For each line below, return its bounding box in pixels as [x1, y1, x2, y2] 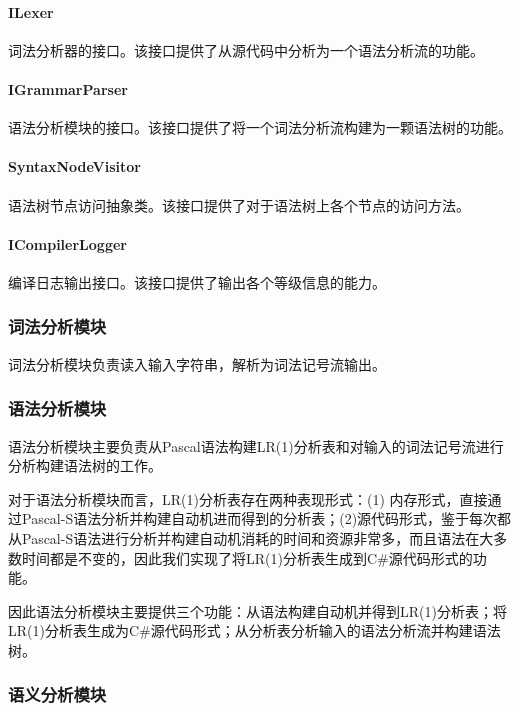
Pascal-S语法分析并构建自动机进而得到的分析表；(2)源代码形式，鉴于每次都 [21, 508, 512, 529]
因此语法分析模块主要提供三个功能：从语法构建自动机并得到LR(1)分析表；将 [8, 600, 507, 621]
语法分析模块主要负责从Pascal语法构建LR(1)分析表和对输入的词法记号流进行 [8, 435, 504, 456]
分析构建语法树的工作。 [8, 455, 162, 476]
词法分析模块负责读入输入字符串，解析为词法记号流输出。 [8, 353, 386, 374]
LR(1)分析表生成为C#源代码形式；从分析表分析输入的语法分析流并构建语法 [8, 620, 501, 641]
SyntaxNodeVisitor [8, 156, 141, 177]
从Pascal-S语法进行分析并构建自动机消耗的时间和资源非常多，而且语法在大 [8, 527, 494, 548]
